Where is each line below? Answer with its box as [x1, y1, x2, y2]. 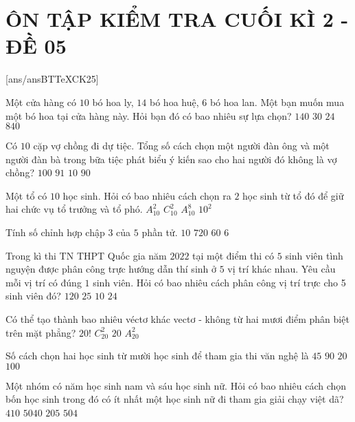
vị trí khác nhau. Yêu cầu [227, 262, 336, 276]
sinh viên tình [285, 248, 343, 262]
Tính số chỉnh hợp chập [5, 225, 105, 240]
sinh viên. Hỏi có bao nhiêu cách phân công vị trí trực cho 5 [93, 275, 346, 289]
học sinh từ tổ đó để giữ [242, 188, 344, 202]
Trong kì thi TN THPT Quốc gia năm [5, 248, 167, 262]
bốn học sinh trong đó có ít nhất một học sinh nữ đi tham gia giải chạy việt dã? [5, 392, 344, 406]
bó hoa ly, [92, 94, 134, 109]
